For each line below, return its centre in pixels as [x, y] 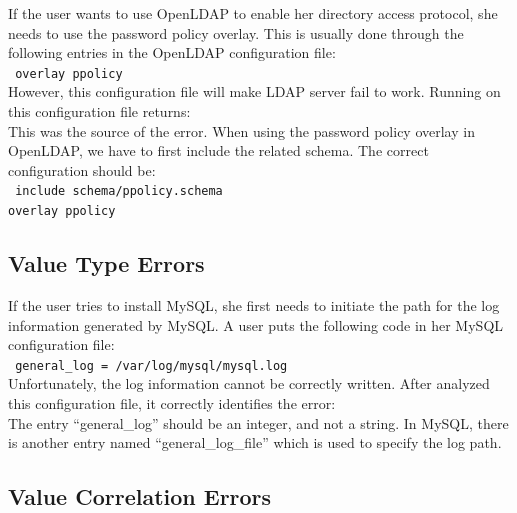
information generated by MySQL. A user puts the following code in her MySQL [256, 324]
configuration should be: [82, 169]
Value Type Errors [106, 263]
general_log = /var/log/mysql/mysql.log [151, 365]
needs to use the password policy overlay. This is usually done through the [236, 32]
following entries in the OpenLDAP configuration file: [172, 52]
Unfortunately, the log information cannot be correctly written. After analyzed [249, 383]
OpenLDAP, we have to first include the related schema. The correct [218, 150]
